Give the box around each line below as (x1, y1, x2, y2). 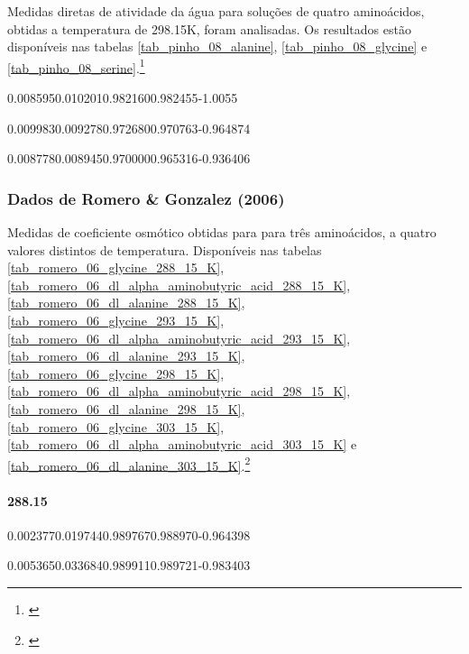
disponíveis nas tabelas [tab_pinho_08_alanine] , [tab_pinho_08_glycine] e (7, 37, 428, 56)
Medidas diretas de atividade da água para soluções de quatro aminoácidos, (7, 2, 425, 20)
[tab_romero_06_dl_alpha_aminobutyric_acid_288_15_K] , (7, 275, 351, 294)
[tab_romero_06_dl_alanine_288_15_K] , (7, 293, 245, 312)
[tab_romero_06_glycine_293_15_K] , (7, 311, 225, 329)
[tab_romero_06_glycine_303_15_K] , (7, 417, 225, 436)
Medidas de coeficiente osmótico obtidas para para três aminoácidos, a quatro (7, 223, 437, 242)
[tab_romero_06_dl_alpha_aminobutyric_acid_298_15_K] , (7, 382, 351, 401)
